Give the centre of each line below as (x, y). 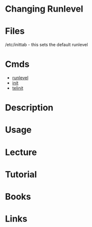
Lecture (21, 152)
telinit (18, 88)
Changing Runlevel (44, 9)
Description (29, 108)
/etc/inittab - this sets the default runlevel (46, 45)
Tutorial (21, 174)
